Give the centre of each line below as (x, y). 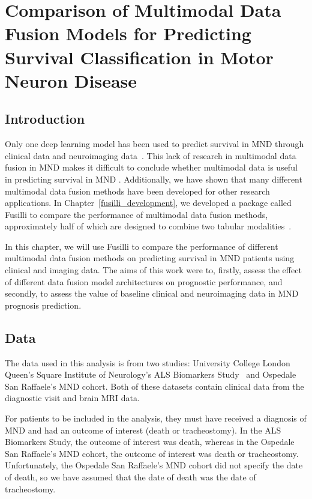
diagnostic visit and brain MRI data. (72, 398)
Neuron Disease (71, 80)
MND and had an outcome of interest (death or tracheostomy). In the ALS (143, 430)
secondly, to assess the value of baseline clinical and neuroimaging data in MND (152, 293)
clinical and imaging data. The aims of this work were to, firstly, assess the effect (153, 270)
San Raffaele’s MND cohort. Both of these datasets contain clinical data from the (154, 386)
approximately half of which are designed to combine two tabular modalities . (148, 226)
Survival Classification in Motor (139, 57)
